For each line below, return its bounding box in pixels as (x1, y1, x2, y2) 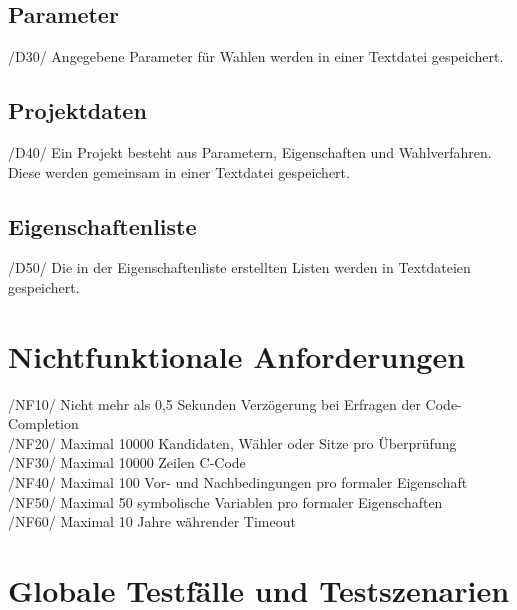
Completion (8, 413, 79, 434)
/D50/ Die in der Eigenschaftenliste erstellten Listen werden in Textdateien (8, 257, 471, 278)
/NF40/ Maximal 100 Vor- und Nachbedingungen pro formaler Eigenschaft (8, 472, 468, 493)
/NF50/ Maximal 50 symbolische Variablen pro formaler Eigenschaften (8, 491, 443, 512)
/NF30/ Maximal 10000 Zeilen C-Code (8, 452, 246, 473)
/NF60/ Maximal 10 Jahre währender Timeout (8, 511, 296, 532)
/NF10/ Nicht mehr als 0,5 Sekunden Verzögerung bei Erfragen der (8, 393, 421, 414)
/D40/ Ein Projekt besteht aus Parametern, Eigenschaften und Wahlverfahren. (8, 142, 492, 162)
